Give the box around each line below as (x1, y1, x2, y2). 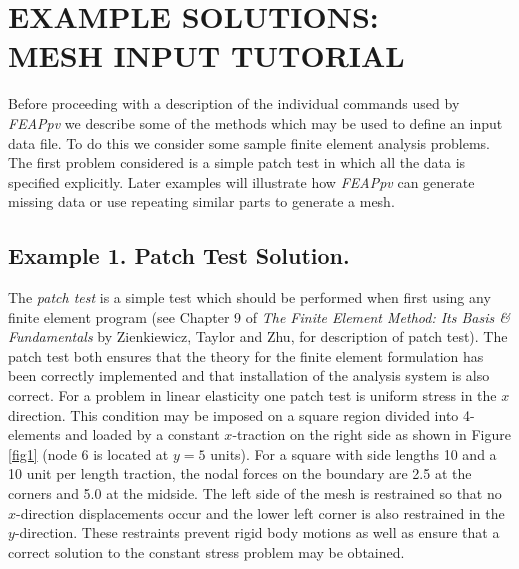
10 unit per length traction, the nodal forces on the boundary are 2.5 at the (8, 463, 472, 484)
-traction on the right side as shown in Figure (232, 424, 511, 445)
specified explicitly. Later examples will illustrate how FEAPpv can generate (8, 171, 475, 192)
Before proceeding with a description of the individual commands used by (8, 93, 460, 114)
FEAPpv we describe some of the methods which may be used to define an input (8, 112, 503, 133)
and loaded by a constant (65, 424, 220, 445)
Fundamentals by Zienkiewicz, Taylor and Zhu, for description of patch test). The (8, 326, 508, 347)
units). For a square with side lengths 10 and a (210, 443, 497, 464)
